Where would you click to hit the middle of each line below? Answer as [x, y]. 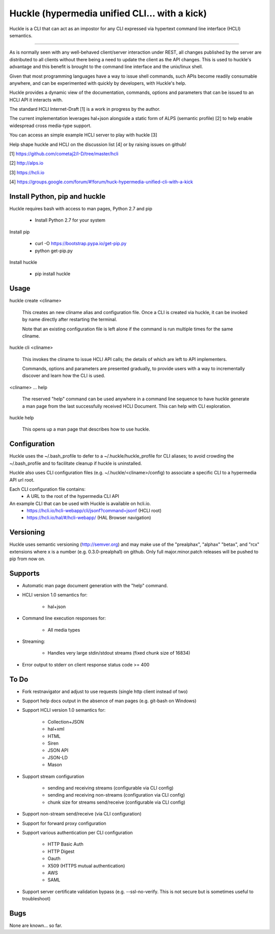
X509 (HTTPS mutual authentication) [86, 866]
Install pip [20, 232]
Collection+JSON [66, 722]
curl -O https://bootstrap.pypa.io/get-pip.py [81, 244]
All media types [64, 630]
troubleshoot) [36, 899]
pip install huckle [53, 274]
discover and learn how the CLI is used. [64, 376]
